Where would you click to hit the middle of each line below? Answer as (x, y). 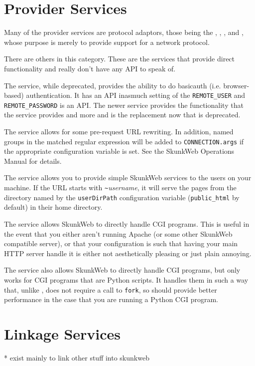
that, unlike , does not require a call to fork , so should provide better (111, 289)
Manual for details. (33, 161)
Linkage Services (63, 333)
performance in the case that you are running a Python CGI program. (111, 299)
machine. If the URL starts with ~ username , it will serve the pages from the (120, 187)
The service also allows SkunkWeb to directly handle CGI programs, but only (122, 270)
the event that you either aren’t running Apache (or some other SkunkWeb (118, 233)
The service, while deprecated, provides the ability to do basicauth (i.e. (113, 85)
